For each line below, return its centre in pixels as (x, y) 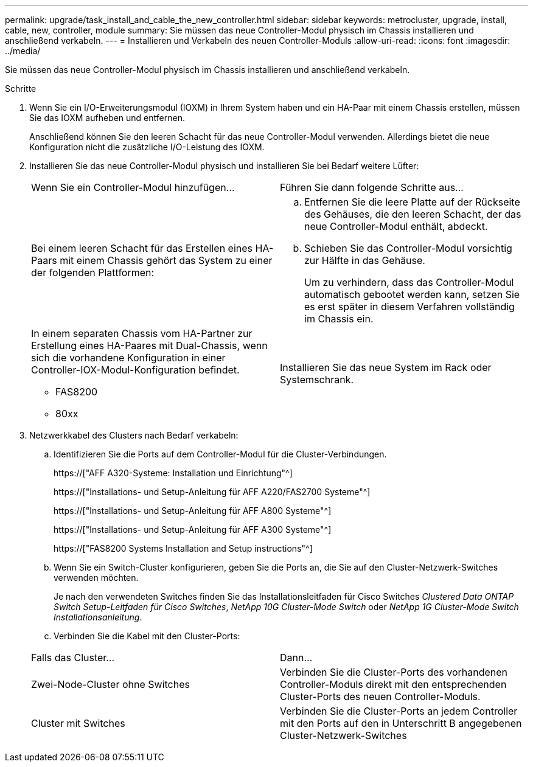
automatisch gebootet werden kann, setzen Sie (412, 294)
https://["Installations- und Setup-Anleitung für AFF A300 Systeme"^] (193, 529)
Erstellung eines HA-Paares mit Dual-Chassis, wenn (149, 345)
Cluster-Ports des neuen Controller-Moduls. (380, 696)
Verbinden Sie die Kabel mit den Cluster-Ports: (147, 636)
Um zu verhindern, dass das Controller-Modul (409, 282)
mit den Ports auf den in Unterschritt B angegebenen (401, 723)
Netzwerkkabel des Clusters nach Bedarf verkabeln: (134, 435)
